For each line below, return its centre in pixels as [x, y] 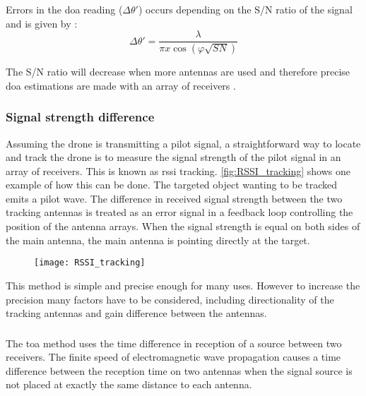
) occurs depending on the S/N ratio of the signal [245, 9]
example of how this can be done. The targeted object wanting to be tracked [172, 185]
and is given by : [42, 23]
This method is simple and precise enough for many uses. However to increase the [183, 285]
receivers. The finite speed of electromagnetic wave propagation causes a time [173, 357]
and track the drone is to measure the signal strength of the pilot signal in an [173, 157]
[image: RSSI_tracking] [90, 263]
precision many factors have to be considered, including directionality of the [170, 299]
